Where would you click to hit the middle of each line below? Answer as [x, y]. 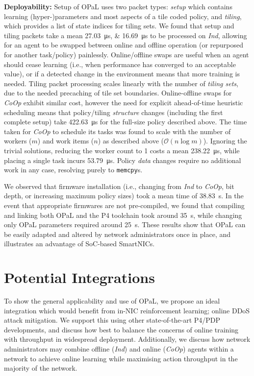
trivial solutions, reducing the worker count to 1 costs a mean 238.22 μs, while [122, 150]
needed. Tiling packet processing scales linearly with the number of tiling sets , [121, 83]
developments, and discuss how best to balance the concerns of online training [121, 329]
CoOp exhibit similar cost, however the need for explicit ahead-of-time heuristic [124, 102]
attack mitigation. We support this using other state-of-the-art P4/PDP [112, 320]
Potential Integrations [79, 277]
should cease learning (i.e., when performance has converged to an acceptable [120, 64]
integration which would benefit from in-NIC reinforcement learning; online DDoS [127, 310]
